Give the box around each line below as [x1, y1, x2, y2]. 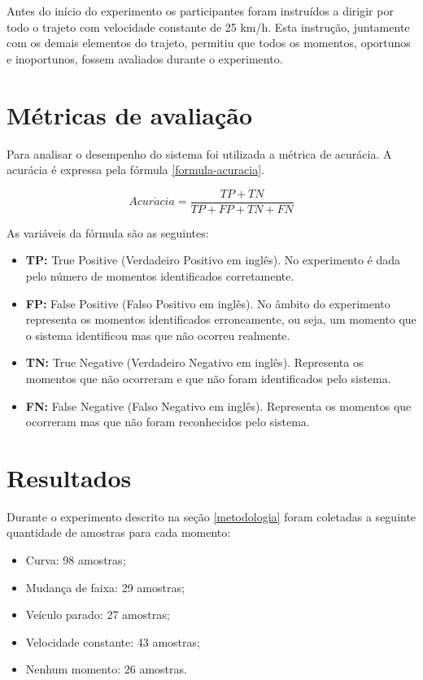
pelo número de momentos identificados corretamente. [25, 267, 294, 284]
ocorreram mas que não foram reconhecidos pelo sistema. [25, 413, 310, 430]
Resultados [7, 460, 132, 494]
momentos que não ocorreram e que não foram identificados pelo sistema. [25, 369, 391, 386]
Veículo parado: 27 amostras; [25, 606, 170, 623]
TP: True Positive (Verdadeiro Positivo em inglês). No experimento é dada [25, 251, 401, 268]
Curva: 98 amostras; [25, 551, 126, 568]
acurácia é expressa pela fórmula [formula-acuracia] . [7, 161, 264, 178]
